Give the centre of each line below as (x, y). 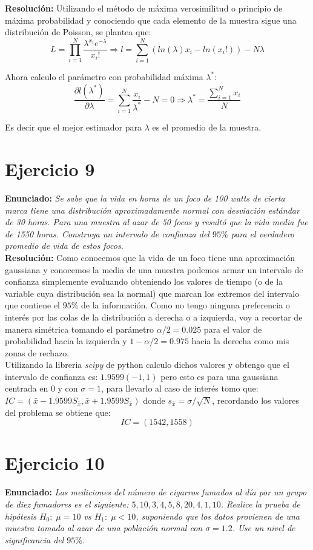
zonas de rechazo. (37, 352)
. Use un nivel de (264, 528)
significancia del (35, 539)
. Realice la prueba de (260, 504)
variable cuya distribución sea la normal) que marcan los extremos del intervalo (152, 293)
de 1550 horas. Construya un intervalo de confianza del (107, 233)
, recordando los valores (255, 400)
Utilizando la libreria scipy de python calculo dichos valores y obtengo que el (147, 365)
